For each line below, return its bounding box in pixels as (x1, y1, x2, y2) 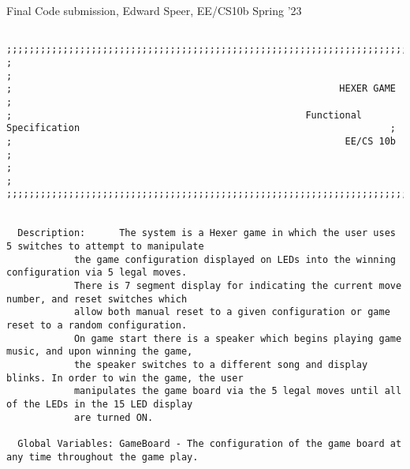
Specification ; (6, 122, 396, 134)
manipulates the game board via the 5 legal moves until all (73, 385, 402, 397)
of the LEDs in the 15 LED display (6, 398, 193, 410)
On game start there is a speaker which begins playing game (73, 332, 402, 344)
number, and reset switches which (6, 293, 188, 305)
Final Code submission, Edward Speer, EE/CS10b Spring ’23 (6, 2, 302, 18)
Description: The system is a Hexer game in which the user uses (17, 227, 396, 239)
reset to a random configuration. (6, 320, 188, 332)
